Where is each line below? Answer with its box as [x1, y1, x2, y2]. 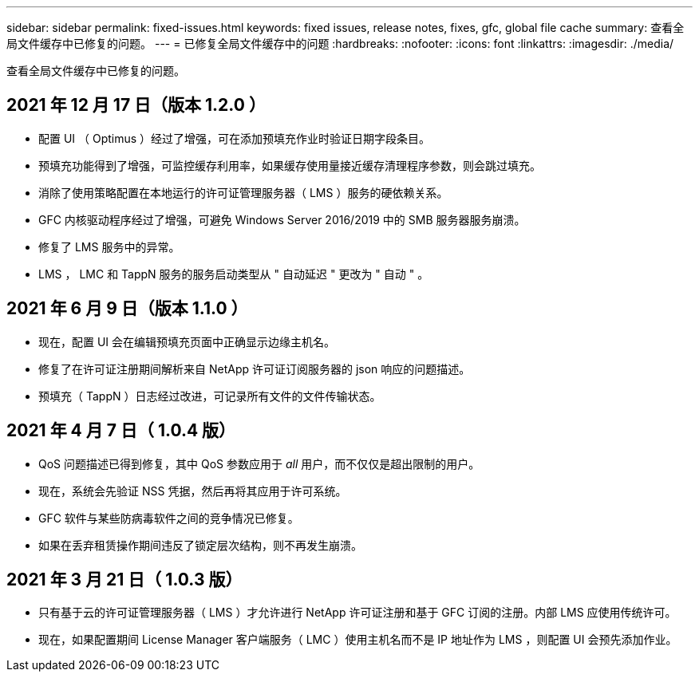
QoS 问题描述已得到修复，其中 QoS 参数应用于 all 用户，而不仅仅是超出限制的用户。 [38, 456, 480, 471]
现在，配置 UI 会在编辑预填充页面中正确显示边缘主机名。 [38, 334, 336, 349]
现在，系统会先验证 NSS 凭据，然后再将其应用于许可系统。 [38, 483, 347, 498]
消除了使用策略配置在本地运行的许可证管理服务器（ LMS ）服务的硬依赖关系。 [38, 185, 448, 199]
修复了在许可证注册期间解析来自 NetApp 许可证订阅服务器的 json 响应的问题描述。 [38, 361, 471, 376]
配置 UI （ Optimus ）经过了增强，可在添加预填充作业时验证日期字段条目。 [38, 131, 431, 145]
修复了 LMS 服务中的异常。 [38, 239, 180, 254]
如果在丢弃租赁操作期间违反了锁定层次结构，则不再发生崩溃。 [38, 538, 362, 552]
